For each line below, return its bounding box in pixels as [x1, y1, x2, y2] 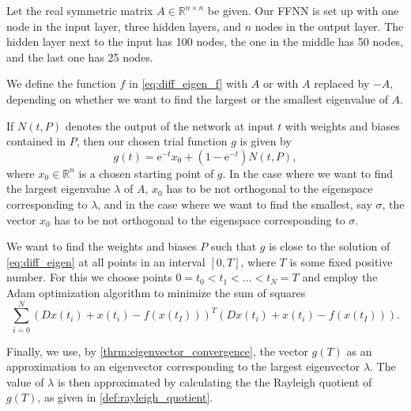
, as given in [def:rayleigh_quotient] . [37, 389, 213, 405]
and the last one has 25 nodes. [6, 48, 153, 65]
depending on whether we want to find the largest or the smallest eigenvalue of [6, 90, 388, 107]
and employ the [302, 269, 378, 285]
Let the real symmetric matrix [6, 2, 153, 18]
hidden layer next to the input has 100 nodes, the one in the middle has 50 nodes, [6, 33, 404, 50]
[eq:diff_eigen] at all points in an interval [6, 253, 205, 270]
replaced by [314, 75, 370, 92]
